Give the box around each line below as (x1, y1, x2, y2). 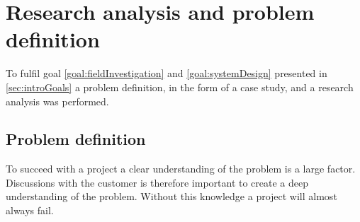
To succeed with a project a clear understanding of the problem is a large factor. (6, 161, 356, 176)
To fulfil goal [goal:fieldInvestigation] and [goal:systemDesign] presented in (6, 66, 327, 81)
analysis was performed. (6, 93, 109, 108)
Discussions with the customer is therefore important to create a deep (6, 175, 309, 189)
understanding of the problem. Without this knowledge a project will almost (6, 189, 337, 204)
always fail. (6, 203, 54, 218)
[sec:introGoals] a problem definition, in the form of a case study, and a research (6, 79, 354, 94)
